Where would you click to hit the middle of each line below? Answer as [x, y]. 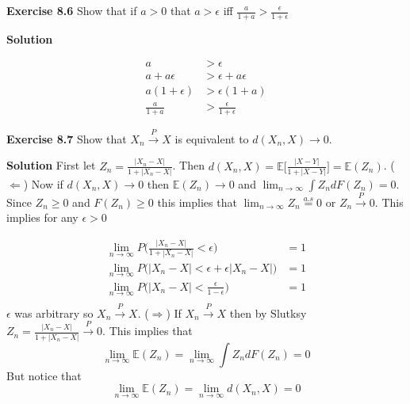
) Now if [43, 183]
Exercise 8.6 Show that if [72, 10]
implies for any [42, 217]
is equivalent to [212, 138]
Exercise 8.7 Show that [67, 138]
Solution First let [51, 165]
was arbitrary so [54, 313]
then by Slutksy [268, 313]
